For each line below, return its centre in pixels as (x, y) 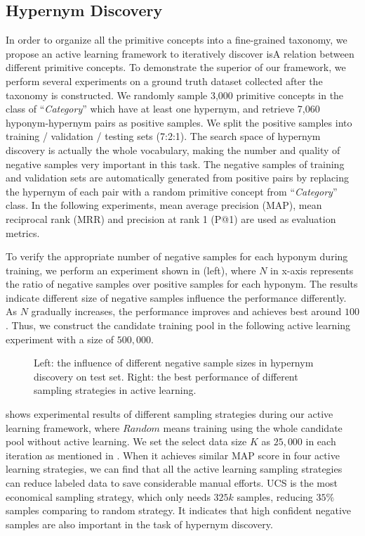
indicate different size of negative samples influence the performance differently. (176, 297)
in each (321, 441)
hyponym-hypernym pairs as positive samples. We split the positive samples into (179, 122)
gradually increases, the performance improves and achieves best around (186, 311)
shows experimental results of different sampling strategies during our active (170, 414)
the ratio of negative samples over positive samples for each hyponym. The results (182, 284)
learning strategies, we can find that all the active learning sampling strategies (174, 469)
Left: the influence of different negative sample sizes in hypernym (174, 363)
